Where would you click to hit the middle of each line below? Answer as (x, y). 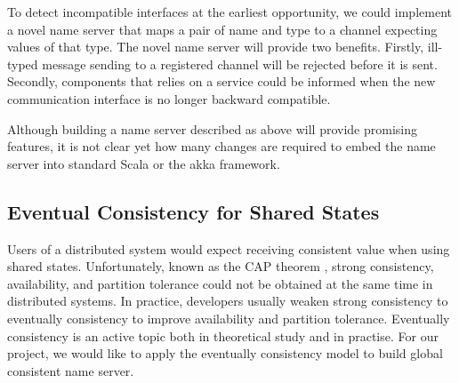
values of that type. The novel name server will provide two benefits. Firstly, (216, 47)
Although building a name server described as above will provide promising (212, 128)
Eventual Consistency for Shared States (193, 211)
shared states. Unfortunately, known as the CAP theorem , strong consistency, (221, 266)
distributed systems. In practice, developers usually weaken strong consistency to (228, 301)
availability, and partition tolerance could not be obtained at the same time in (220, 283)
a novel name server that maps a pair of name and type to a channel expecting (222, 29)
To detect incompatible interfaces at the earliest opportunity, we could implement (229, 12)
